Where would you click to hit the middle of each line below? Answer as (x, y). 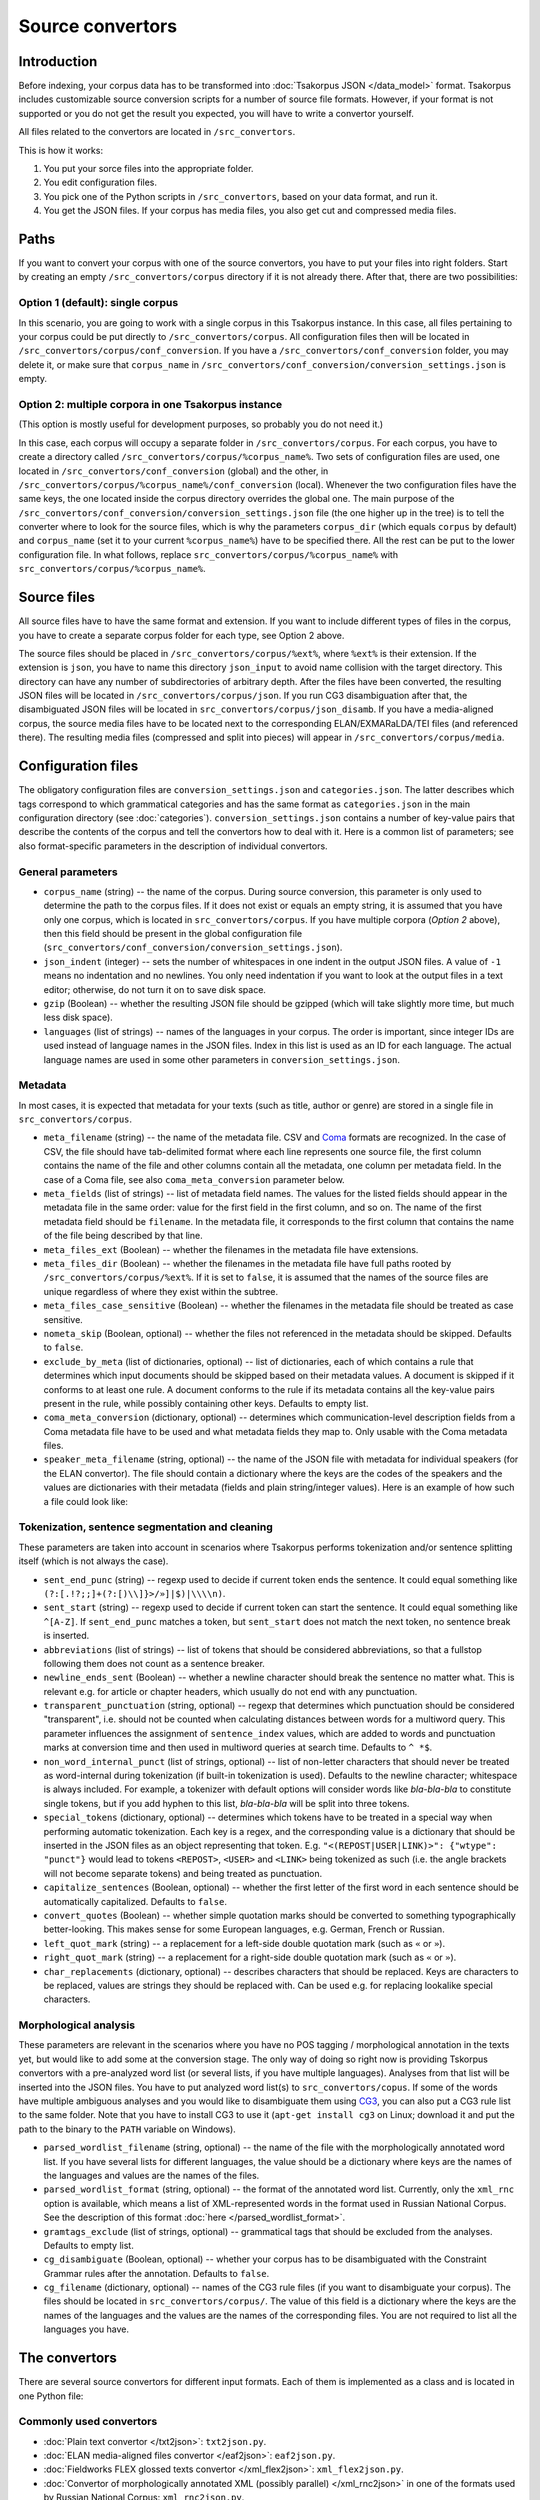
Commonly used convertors (88, 2422)
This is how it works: (61, 150)
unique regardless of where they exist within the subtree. (161, 1291)
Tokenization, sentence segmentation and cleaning (146, 1527)
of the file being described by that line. (123, 1236)
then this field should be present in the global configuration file (173, 934)
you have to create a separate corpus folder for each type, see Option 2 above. (181, 635)
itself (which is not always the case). (93, 1561)
